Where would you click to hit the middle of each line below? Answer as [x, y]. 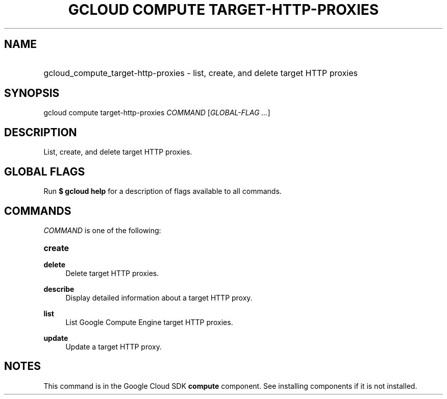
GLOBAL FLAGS [45, 171]
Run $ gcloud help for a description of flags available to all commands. [163, 191]
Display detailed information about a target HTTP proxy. [159, 297]
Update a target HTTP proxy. [114, 346]
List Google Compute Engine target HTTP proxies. [149, 322]
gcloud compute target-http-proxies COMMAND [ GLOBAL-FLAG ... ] [157, 113]
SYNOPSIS [32, 93]
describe [59, 289]
